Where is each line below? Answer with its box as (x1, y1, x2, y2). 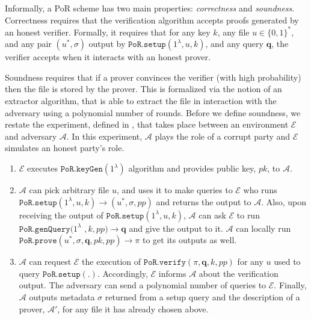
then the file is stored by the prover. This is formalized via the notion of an (5, 82, 282, 95)
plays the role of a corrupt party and (155, 129, 291, 142)
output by (88, 37, 126, 50)
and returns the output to (156, 195, 251, 208)
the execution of (82, 255, 141, 268)
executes (27, 162, 58, 175)
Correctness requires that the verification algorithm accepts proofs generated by (5, 13, 299, 26)
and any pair (5, 37, 52, 50)
